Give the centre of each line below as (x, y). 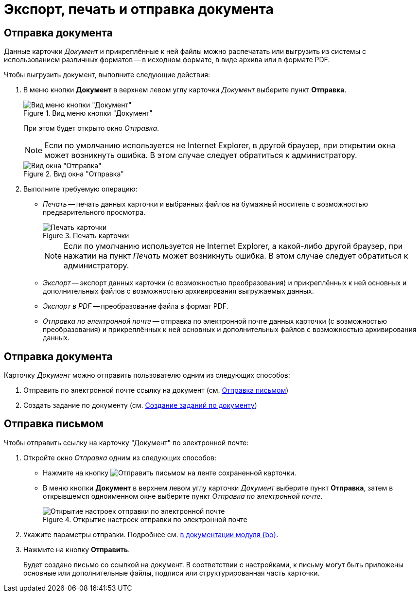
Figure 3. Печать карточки (86, 236)
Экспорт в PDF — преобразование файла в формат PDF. (136, 306)
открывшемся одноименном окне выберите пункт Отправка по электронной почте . (183, 496)
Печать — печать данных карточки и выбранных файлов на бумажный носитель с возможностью (206, 204)
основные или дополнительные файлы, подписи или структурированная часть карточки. (172, 573)
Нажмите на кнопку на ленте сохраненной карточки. (170, 473)
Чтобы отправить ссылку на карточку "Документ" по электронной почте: (126, 442)
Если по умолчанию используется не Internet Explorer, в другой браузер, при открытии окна (220, 146)
